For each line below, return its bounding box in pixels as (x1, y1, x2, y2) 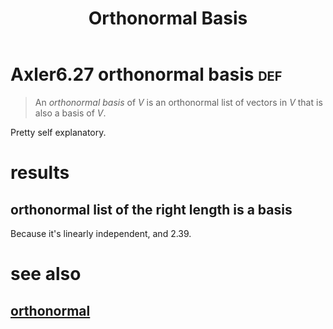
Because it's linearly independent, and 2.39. (10, 227, 192, 239)
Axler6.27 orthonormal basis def (10, 63, 283, 86)
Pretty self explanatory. (10, 126, 107, 138)
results (10, 162, 70, 184)
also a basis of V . (34, 107, 107, 119)
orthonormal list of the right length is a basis (10, 201, 293, 218)
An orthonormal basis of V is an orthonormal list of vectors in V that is (34, 96, 323, 108)
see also (10, 263, 82, 286)
